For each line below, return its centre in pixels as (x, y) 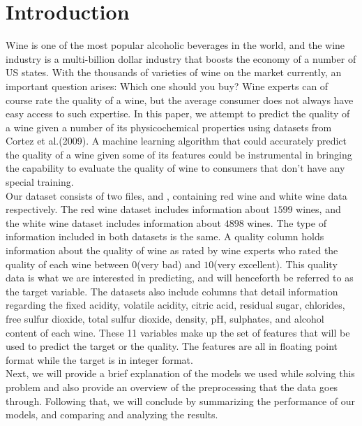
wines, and (318, 209)
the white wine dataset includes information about (113, 222)
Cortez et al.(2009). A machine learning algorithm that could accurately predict (176, 141)
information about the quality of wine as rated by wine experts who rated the (172, 250)
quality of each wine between (67, 264)
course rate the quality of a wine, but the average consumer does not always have (180, 100)
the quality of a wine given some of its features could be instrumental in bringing (179, 154)
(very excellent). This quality (276, 264)
